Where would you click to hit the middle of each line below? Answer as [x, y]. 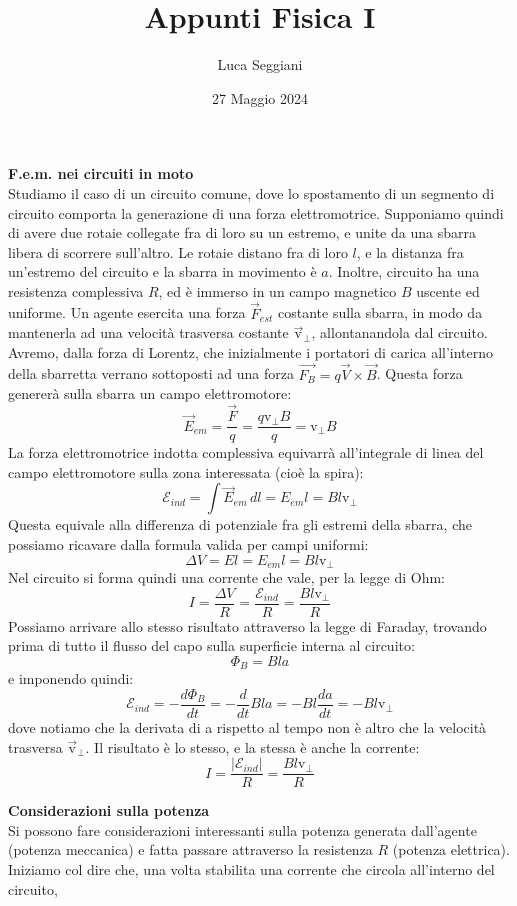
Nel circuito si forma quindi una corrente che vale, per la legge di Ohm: [226, 576]
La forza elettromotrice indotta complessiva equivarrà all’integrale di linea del [246, 452]
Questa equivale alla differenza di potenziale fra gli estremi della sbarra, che [240, 524]
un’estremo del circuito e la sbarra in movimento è [162, 271]
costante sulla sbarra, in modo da [380, 312]
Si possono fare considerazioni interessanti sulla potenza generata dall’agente [242, 829]
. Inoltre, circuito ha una [404, 271]
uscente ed [448, 290]
